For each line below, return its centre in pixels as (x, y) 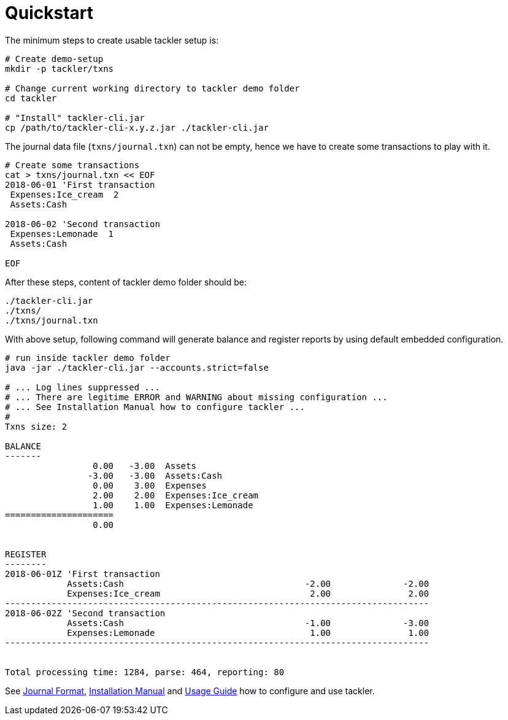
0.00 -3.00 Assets (144, 466)
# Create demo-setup (54, 59)
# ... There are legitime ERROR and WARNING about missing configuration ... (196, 397)
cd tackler (31, 98)
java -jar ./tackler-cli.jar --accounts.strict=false (137, 367)
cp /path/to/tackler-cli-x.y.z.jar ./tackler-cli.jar (137, 127)
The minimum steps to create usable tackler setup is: (112, 40)
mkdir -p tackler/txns (60, 68)
